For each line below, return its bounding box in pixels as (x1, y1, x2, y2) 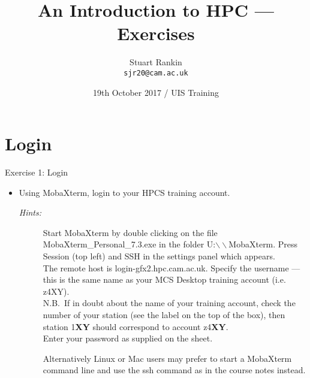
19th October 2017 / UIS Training (92, 86, 219, 98)
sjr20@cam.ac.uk (124, 68, 188, 77)
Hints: (19, 206, 42, 219)
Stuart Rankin (130, 56, 182, 68)
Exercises (117, 21, 195, 46)
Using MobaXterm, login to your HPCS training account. (19, 186, 230, 198)
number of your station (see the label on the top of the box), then (43, 309, 285, 321)
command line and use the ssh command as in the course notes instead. (43, 364, 306, 376)
